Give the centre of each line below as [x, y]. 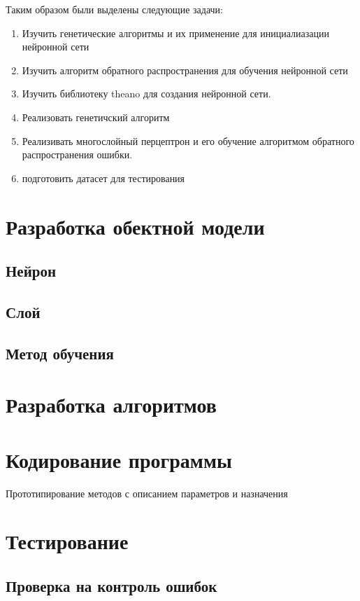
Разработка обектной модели [135, 226]
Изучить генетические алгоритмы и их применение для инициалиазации [176, 33]
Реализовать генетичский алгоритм [96, 117]
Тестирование [67, 541]
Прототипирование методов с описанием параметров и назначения [147, 493]
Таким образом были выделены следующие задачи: [114, 9]
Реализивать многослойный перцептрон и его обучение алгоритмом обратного [188, 140]
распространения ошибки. [77, 154]
